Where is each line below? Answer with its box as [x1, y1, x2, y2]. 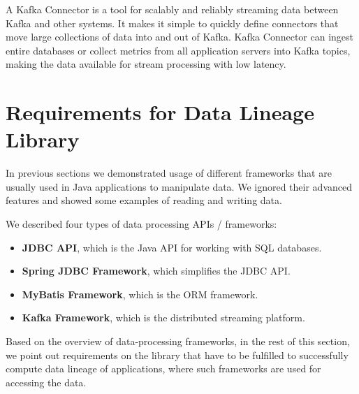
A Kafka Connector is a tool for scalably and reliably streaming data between [6, 2, 339, 16]
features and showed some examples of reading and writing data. [6, 193, 282, 207]
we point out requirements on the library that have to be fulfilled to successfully [6, 347, 349, 362]
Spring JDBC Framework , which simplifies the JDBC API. [22, 263, 291, 278]
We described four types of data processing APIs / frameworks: [6, 217, 277, 231]
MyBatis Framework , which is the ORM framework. [22, 286, 258, 301]
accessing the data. [6, 374, 87, 389]
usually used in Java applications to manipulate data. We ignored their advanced [6, 179, 352, 194]
